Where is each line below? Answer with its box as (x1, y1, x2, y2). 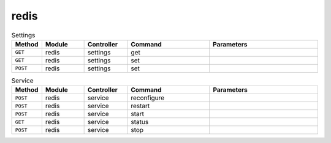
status (131, 118, 149, 127)
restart (131, 101, 150, 110)
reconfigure (131, 94, 165, 102)
